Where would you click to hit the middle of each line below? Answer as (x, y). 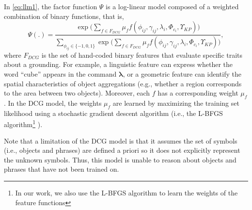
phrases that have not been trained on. (62, 169)
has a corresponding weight (198, 93)
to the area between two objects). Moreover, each (77, 93)
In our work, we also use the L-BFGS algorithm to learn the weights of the (126, 193)
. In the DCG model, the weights (53, 103)
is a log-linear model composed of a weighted (172, 6)
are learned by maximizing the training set (176, 103)
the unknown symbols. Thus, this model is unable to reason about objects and (120, 159)
